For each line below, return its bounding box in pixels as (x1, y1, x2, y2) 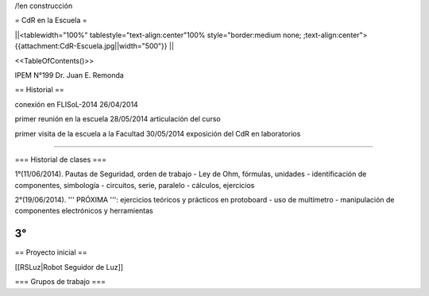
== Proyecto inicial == (14, 248, 87, 257)
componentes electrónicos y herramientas (14, 206, 154, 216)
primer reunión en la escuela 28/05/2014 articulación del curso (14, 114, 222, 124)
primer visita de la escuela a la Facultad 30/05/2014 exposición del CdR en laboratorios (14, 129, 301, 138)
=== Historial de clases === (14, 155, 107, 164)
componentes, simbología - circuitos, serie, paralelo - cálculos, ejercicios (14, 180, 255, 190)
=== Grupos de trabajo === (14, 277, 106, 286)
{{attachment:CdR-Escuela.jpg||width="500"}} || (14, 41, 175, 51)
